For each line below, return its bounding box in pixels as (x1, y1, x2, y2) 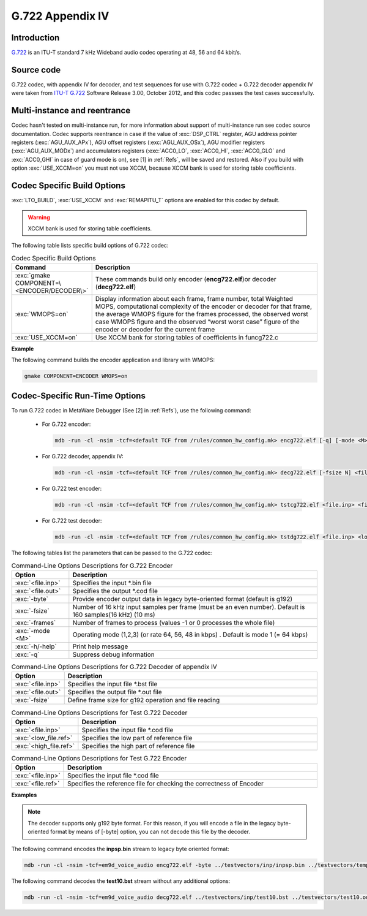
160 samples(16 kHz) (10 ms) (72, 610, 155, 619)
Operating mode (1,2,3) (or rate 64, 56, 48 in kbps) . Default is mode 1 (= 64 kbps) (72, 630, 308, 638)
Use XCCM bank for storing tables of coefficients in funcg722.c (95, 333, 278, 342)
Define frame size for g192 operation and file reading (67, 696, 220, 705)
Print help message (72, 642, 128, 651)
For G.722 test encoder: (42, 485, 102, 493)
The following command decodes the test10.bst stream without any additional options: (11, 877, 231, 885)
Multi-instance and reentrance (11, 105, 131, 116)
